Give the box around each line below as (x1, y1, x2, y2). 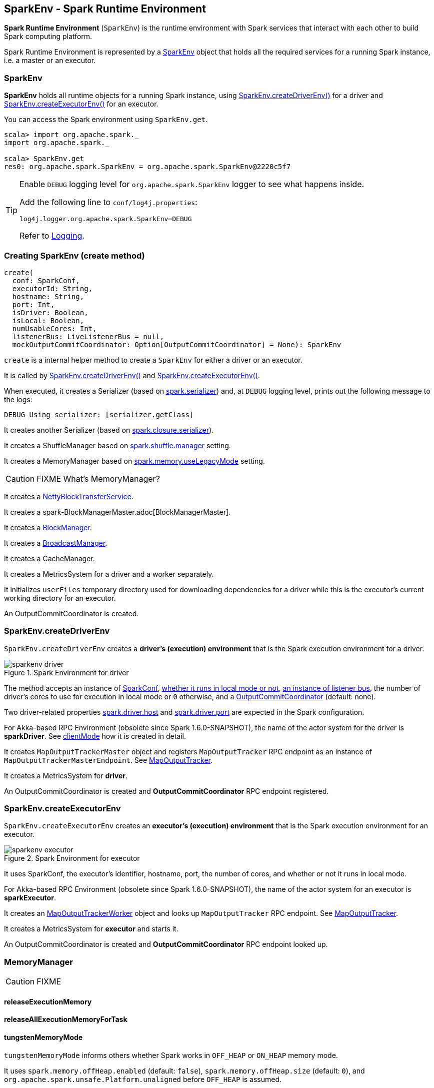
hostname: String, (12, 292, 84, 301)
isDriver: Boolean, (12, 308, 88, 317)
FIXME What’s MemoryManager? (36, 473, 160, 484)
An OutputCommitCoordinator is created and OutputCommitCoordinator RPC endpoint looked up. (4, 940, 328, 949)
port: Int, (12, 300, 55, 309)
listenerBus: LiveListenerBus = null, (12, 332, 164, 341)
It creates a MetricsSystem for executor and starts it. (4, 924, 178, 933)
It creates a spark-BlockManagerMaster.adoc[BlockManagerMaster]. (4, 507, 231, 516)
